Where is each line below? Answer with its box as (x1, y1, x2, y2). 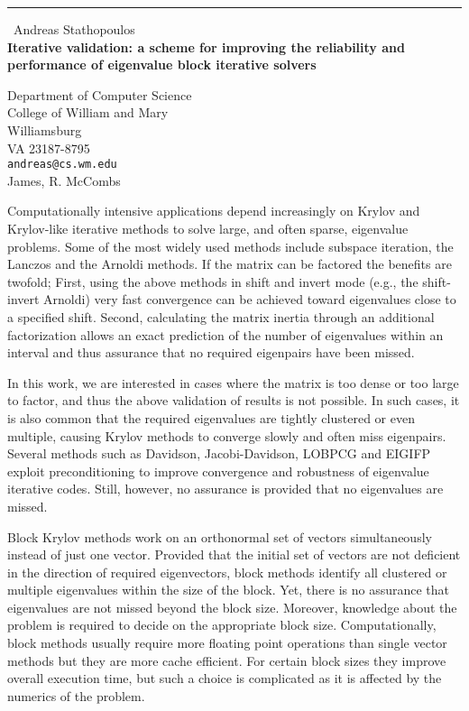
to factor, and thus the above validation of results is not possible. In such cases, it (7, 391, 460, 410)
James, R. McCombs (7, 171, 121, 189)
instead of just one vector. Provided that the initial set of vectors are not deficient (7, 545, 461, 564)
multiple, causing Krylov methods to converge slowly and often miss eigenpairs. (7, 426, 446, 445)
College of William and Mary (7, 103, 169, 122)
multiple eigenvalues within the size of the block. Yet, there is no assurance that (7, 580, 450, 599)
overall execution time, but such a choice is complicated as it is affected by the (7, 669, 442, 688)
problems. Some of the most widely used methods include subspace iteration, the (7, 236, 454, 255)
